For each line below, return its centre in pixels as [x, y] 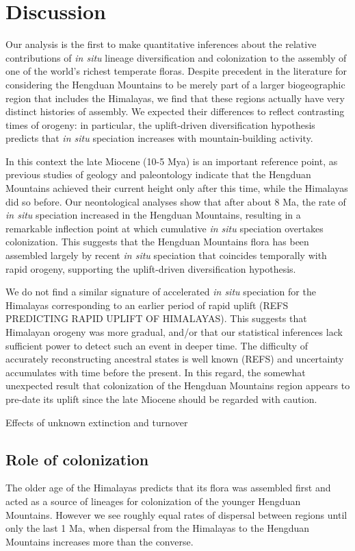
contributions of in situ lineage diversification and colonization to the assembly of [176, 57]
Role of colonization [77, 459]
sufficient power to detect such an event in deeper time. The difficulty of [157, 345]
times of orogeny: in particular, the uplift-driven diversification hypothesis [160, 124]
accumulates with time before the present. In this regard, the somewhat [156, 372]
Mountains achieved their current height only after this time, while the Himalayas [177, 188]
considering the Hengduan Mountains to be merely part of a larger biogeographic [175, 84]
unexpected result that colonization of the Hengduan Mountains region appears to [178, 385]
